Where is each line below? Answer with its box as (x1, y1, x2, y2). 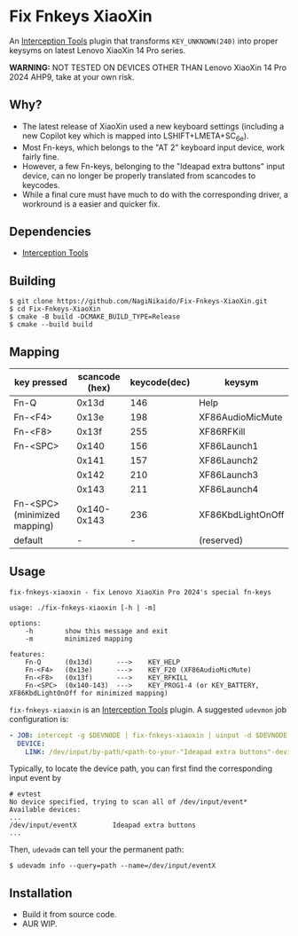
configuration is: (9, 713, 69, 724)
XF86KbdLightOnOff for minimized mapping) (9, 688, 169, 697)
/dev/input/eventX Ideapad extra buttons (9, 821, 197, 830)
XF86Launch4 (198, 483, 259, 495)
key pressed (14, 375, 68, 388)
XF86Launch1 (198, 439, 259, 452)
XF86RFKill (198, 425, 246, 437)
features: (9, 649, 46, 658)
